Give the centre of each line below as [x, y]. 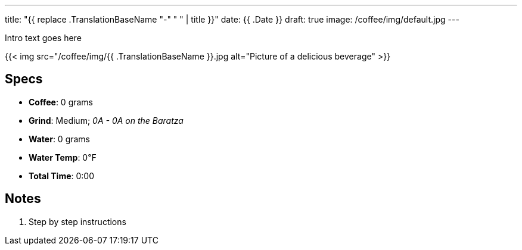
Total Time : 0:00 [62, 176]
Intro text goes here [43, 38]
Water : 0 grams [60, 139]
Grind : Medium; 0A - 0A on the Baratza [106, 120]
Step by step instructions [77, 221]
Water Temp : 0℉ [63, 157]
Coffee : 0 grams [61, 102]
